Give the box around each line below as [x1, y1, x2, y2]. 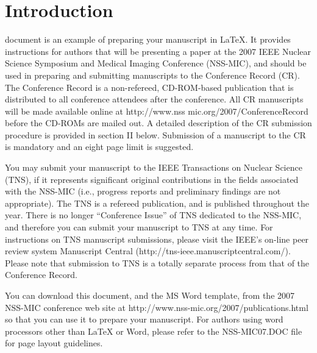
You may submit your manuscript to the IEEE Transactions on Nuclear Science [5, 161, 302, 174]
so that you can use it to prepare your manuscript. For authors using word [5, 313, 283, 326]
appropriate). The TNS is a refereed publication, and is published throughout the [5, 196, 310, 209]
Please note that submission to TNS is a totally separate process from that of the [5, 256, 310, 269]
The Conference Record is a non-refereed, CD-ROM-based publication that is [5, 80, 294, 93]
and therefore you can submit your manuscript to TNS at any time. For [5, 221, 273, 234]
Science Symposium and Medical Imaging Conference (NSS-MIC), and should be [5, 57, 307, 70]
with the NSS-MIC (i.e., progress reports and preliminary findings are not [5, 185, 281, 198]
